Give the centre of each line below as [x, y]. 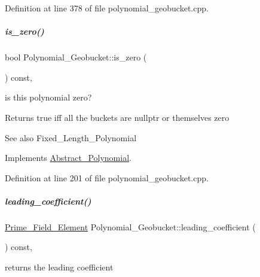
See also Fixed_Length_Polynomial [71, 137]
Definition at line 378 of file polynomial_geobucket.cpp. [107, 8]
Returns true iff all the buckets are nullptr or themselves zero [117, 117]
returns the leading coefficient [59, 267]
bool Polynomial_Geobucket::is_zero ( [76, 57]
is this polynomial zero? [48, 97]
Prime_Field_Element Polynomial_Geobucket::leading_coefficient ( [130, 226]
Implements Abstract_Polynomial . [68, 158]
